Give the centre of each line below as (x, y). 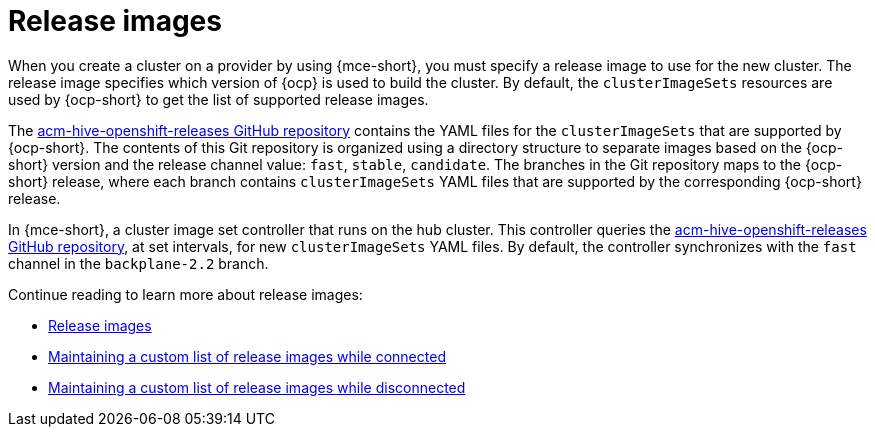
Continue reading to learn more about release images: (185, 294)
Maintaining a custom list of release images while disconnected (257, 387)
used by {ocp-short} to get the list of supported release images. (218, 99)
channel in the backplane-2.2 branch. (138, 263)
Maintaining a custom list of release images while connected (247, 356)
